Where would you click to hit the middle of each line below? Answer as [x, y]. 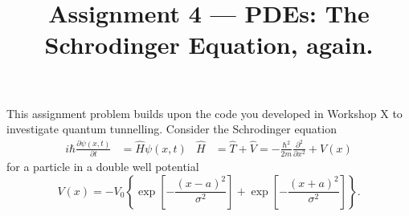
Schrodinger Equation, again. [209, 45]
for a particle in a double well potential [103, 167]
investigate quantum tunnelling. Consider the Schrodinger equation [172, 129]
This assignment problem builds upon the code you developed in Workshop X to [204, 113]
